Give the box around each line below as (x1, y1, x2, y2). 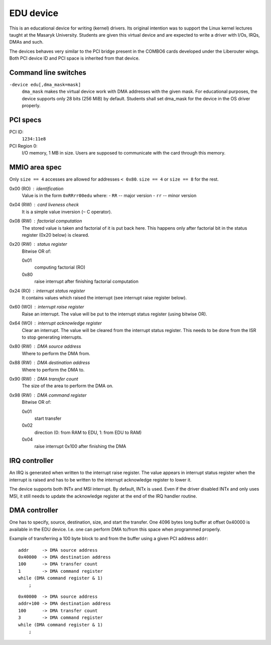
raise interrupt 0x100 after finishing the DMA (34, 443, 126, 449)
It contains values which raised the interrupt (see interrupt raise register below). (22, 295, 187, 301)
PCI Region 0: (9, 143, 38, 149)
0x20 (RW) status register (9, 241, 67, 247)
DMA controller (9, 506, 58, 515)
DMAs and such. (9, 39, 44, 45)
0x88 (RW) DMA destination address (9, 360, 90, 366)
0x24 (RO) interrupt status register (9, 287, 85, 293)
